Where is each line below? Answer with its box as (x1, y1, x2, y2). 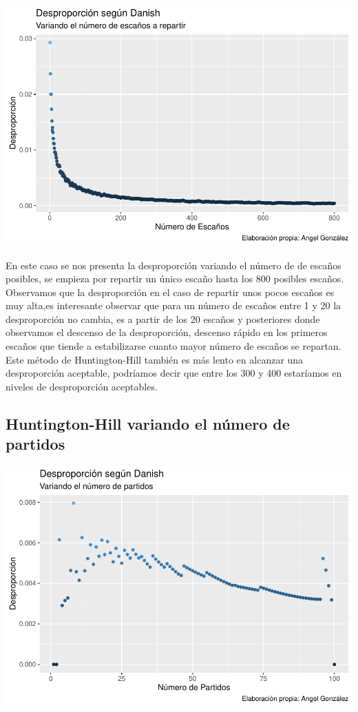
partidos (6, 433, 65, 454)
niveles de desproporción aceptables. (6, 379, 158, 393)
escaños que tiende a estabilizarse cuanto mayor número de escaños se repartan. (6, 339, 341, 353)
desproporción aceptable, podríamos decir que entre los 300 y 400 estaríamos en (6, 366, 342, 380)
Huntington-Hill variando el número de (6, 412, 290, 434)
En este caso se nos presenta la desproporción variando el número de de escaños (6, 258, 341, 272)
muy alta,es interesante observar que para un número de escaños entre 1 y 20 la (6, 298, 341, 313)
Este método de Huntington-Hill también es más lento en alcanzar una (6, 352, 304, 366)
